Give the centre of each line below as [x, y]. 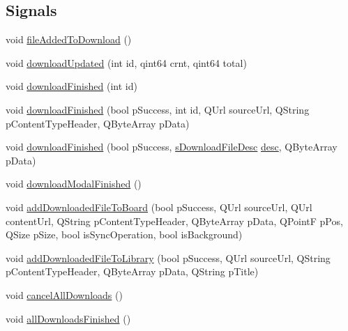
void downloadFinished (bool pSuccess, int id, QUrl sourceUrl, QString [158, 109]
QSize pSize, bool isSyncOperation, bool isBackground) [124, 234]
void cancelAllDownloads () [64, 294]
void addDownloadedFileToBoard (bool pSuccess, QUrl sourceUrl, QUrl [159, 207]
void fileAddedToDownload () [69, 39]
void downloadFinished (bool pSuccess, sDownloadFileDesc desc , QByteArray [172, 147]
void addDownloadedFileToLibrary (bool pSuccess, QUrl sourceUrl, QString [168, 257]
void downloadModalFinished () [74, 184]
